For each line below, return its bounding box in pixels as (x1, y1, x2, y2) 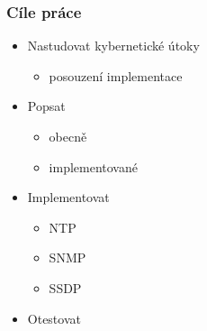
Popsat (27, 97, 66, 115)
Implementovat (27, 188, 110, 207)
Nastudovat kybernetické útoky (27, 36, 200, 55)
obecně (49, 127, 87, 145)
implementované (49, 157, 138, 176)
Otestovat (27, 308, 81, 327)
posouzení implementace (49, 66, 183, 85)
